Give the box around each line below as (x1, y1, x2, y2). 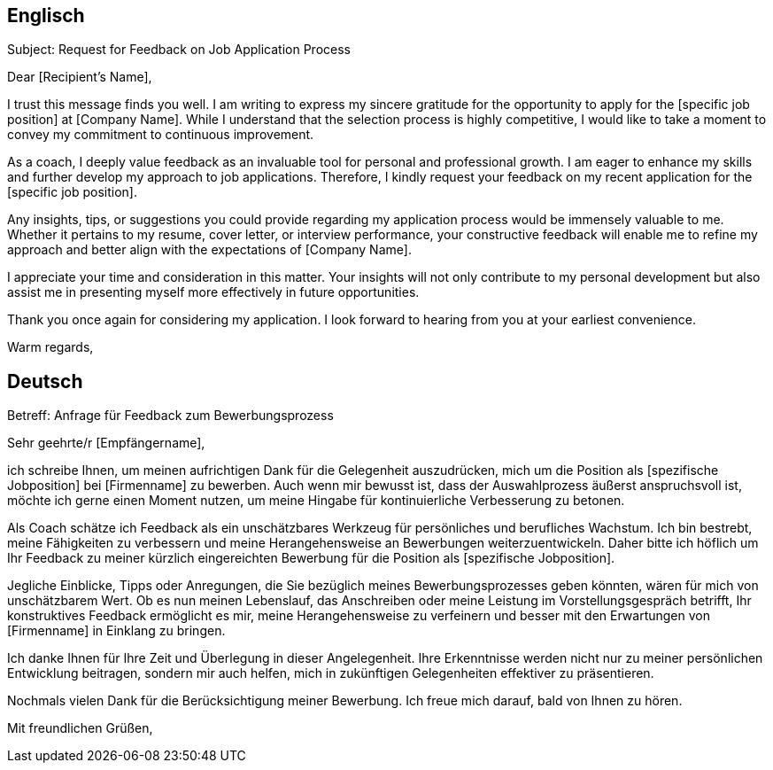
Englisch (7, 4, 85, 27)
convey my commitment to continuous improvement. (7, 127, 314, 143)
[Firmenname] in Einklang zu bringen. (7, 623, 226, 639)
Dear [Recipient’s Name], (7, 69, 152, 85)
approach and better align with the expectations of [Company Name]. (7, 242, 412, 258)
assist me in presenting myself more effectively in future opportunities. (7, 284, 420, 300)
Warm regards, (7, 339, 94, 355)
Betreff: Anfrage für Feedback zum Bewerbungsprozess (7, 408, 334, 424)
